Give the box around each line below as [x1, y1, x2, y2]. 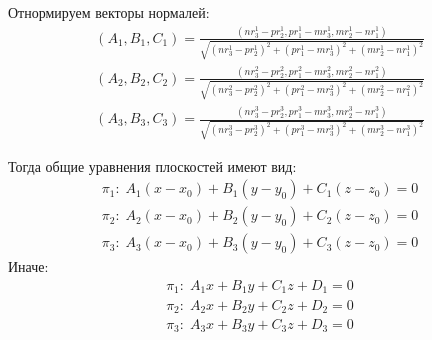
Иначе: [8, 256, 49, 277]
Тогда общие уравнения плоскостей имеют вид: [8, 155, 297, 176]
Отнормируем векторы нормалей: [8, 2, 210, 22]
